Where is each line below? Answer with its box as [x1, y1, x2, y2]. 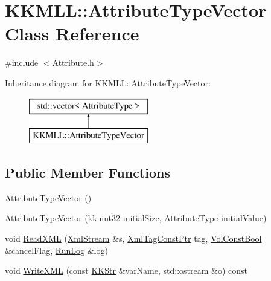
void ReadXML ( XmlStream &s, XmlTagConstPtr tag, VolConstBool [5, 232, 262, 245]
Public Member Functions [5, 163, 170, 182]
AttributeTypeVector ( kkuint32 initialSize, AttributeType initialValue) [5, 212, 267, 224]
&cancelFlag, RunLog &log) [5, 244, 108, 256]
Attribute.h [52, 56, 94, 69]
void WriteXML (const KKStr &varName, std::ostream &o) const [5, 264, 248, 277]
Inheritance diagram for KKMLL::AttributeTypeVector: [5, 76, 211, 89]
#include [5, 56, 39, 69]
